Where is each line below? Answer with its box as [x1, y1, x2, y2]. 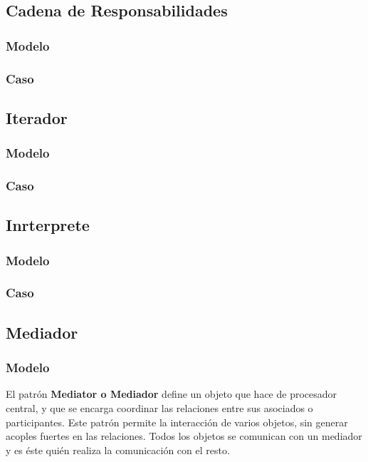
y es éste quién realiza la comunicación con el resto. [6, 442, 230, 457]
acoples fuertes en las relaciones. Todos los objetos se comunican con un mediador [6, 428, 362, 443]
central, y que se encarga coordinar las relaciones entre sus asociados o [6, 401, 313, 415]
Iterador [6, 106, 68, 128]
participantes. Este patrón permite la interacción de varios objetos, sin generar [6, 414, 348, 429]
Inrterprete [6, 214, 90, 236]
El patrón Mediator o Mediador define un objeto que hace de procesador [6, 386, 337, 401]
